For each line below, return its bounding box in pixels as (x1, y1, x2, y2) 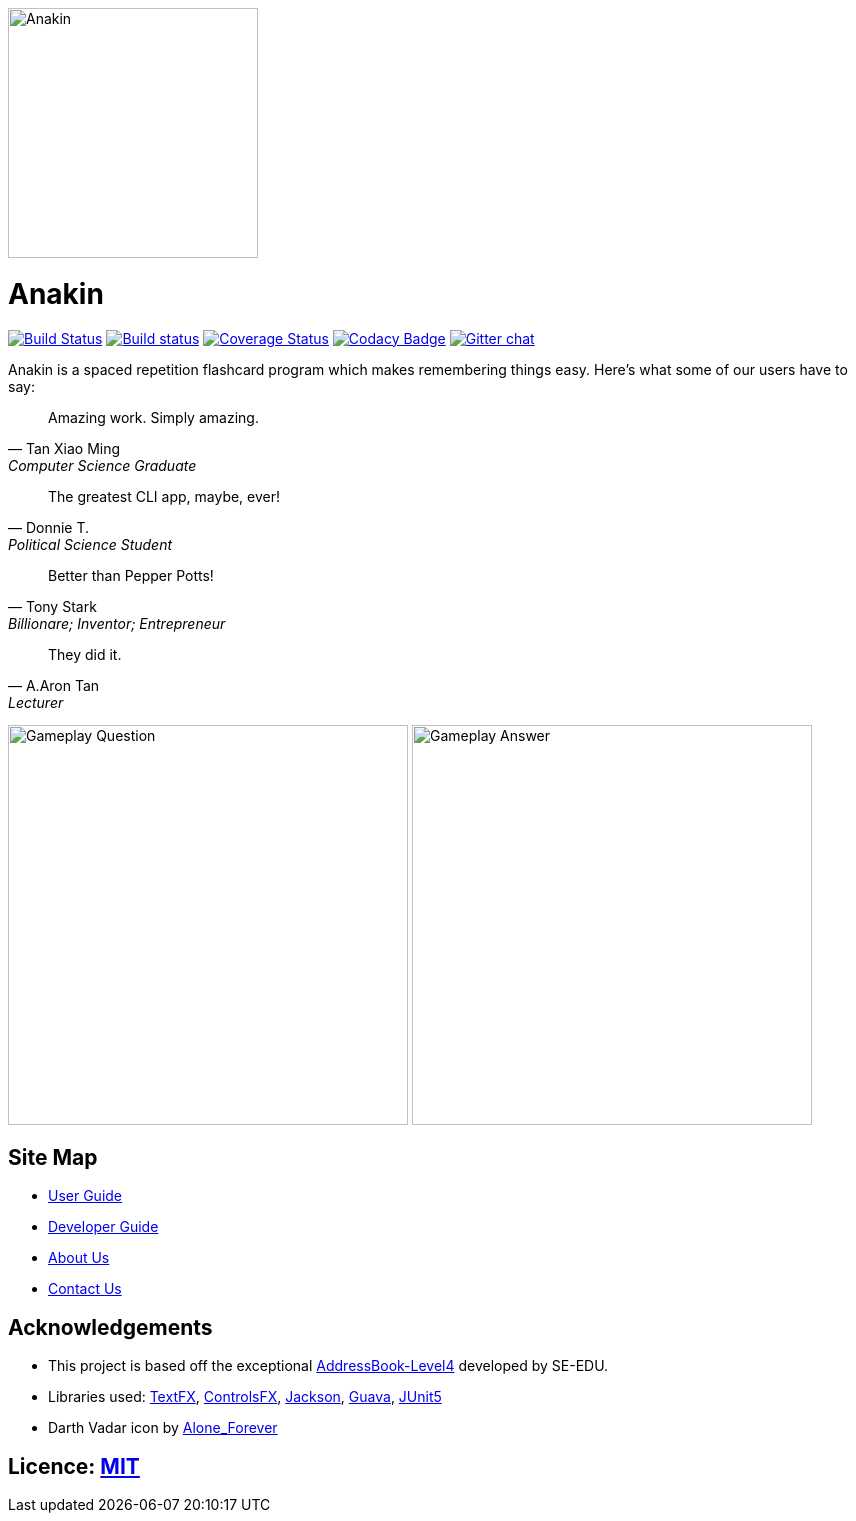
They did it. (48, 645, 122, 663)
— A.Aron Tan (8, 676, 100, 694)
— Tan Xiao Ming (8, 439, 121, 457)
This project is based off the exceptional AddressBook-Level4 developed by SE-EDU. (48, 1357, 609, 1375)
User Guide (48, 1187, 123, 1205)
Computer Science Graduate (8, 456, 197, 474)
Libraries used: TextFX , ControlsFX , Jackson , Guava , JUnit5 (48, 1388, 442, 1406)
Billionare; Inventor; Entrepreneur (8, 614, 226, 632)
